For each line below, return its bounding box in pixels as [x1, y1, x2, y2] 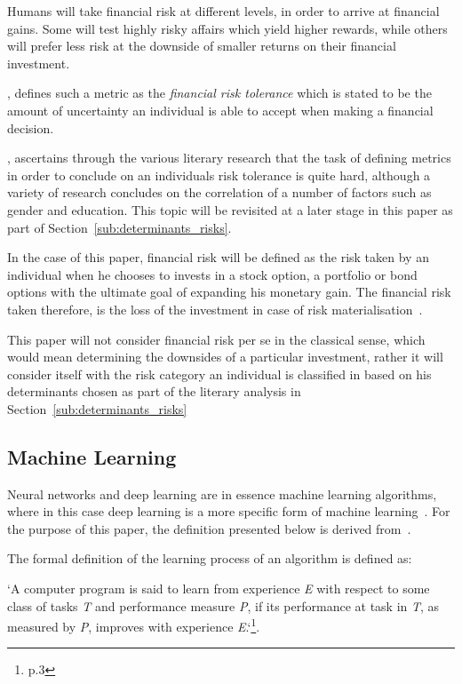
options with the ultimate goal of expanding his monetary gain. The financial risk [7, 282, 451, 301]
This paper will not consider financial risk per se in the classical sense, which [7, 330, 426, 348]
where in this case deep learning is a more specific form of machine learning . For [7, 502, 450, 521]
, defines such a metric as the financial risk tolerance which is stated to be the [7, 84, 432, 102]
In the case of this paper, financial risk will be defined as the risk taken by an [7, 248, 429, 266]
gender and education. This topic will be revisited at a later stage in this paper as [7, 200, 453, 219]
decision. [7, 118, 54, 137]
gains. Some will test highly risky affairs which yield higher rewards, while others [7, 19, 448, 37]
